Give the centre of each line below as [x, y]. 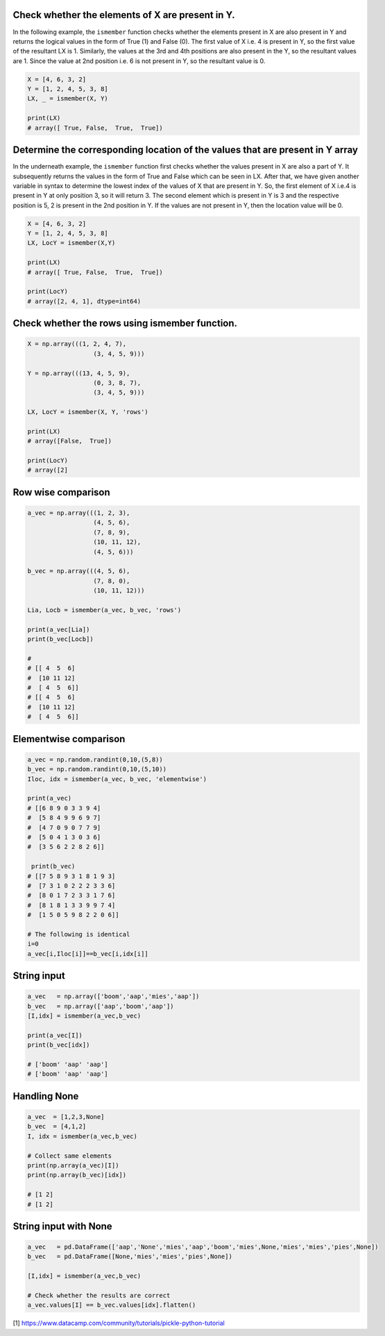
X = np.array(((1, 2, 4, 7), [77, 344]
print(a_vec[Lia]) [59, 629]
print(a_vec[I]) [55, 1035]
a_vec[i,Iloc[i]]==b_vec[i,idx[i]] [88, 953]
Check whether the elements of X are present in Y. [124, 15]
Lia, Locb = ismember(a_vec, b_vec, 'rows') [104, 610]
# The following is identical [79, 934]
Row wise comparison [61, 492]
